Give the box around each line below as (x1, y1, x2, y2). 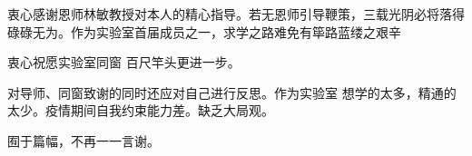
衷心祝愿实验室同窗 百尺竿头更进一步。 (7, 53, 241, 72)
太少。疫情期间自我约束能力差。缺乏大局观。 (7, 101, 274, 120)
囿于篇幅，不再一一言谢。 (7, 131, 160, 150)
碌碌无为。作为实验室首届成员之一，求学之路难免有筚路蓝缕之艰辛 (7, 22, 401, 41)
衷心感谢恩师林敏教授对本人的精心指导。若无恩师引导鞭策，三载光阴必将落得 (7, 5, 465, 23)
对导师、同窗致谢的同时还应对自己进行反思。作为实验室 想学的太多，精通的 (7, 83, 457, 102)
